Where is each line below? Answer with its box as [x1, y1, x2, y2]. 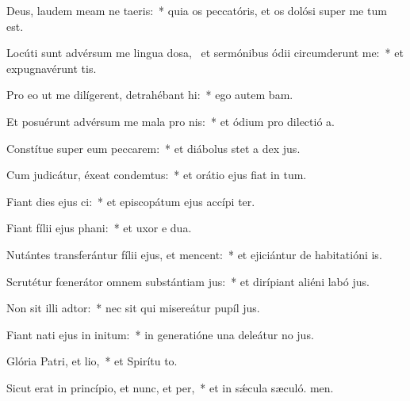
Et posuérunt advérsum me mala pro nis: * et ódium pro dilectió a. [6, 113, 335, 129]
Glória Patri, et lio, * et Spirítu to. [6, 353, 178, 369]
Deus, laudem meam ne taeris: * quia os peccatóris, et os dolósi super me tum [6, 2, 387, 18]
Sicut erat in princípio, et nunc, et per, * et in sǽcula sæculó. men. [6, 379, 334, 395]
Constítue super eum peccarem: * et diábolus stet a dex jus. [6, 139, 301, 156]
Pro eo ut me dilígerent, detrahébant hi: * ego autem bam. [6, 86, 293, 103]
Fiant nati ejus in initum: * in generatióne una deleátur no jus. [6, 326, 314, 342]
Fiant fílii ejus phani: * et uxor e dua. [6, 220, 192, 236]
